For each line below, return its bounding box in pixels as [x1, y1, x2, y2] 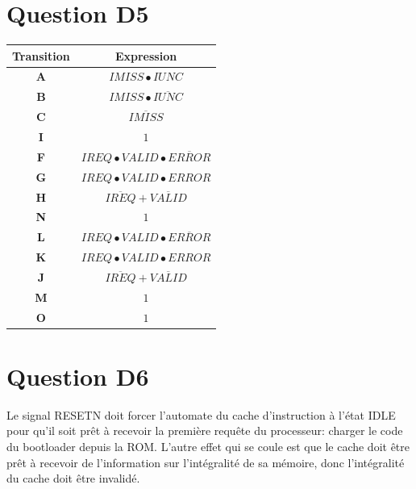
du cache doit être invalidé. [6, 470, 140, 487]
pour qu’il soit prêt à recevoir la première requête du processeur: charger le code [6, 422, 403, 439]
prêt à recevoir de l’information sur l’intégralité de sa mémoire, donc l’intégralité [6, 453, 405, 470]
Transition [12, 47, 70, 64]
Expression [114, 47, 177, 64]
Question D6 [6, 359, 149, 392]
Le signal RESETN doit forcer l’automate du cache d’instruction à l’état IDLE [6, 406, 396, 423]
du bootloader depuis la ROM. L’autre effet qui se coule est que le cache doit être [6, 438, 410, 454]
